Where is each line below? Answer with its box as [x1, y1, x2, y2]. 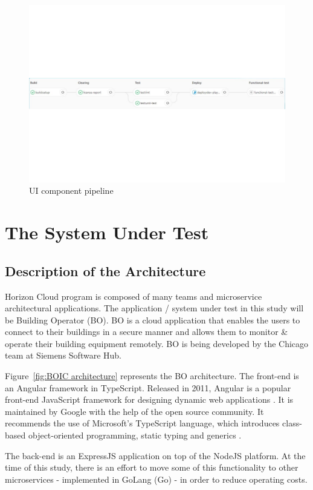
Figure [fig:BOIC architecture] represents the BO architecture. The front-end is [5, 369, 299, 382]
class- [282, 417, 302, 429]
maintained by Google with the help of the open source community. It [5, 405, 264, 417]
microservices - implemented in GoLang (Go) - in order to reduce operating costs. [5, 472, 308, 485]
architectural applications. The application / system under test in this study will [5, 302, 304, 314]
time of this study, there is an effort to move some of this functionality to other [5, 461, 298, 474]
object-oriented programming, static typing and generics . [28, 429, 242, 442]
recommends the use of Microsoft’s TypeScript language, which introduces [5, 417, 280, 429]
